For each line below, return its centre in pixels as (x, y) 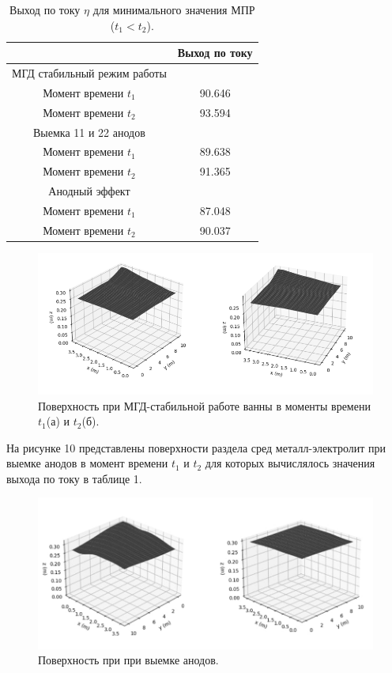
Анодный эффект (89, 191)
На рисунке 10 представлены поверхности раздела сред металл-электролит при (196, 447)
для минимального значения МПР (174, 9)
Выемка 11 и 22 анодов (89, 132)
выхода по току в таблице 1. (74, 478)
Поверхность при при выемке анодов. (128, 660)
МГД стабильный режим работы (89, 73)
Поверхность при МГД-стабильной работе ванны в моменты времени (204, 405)
